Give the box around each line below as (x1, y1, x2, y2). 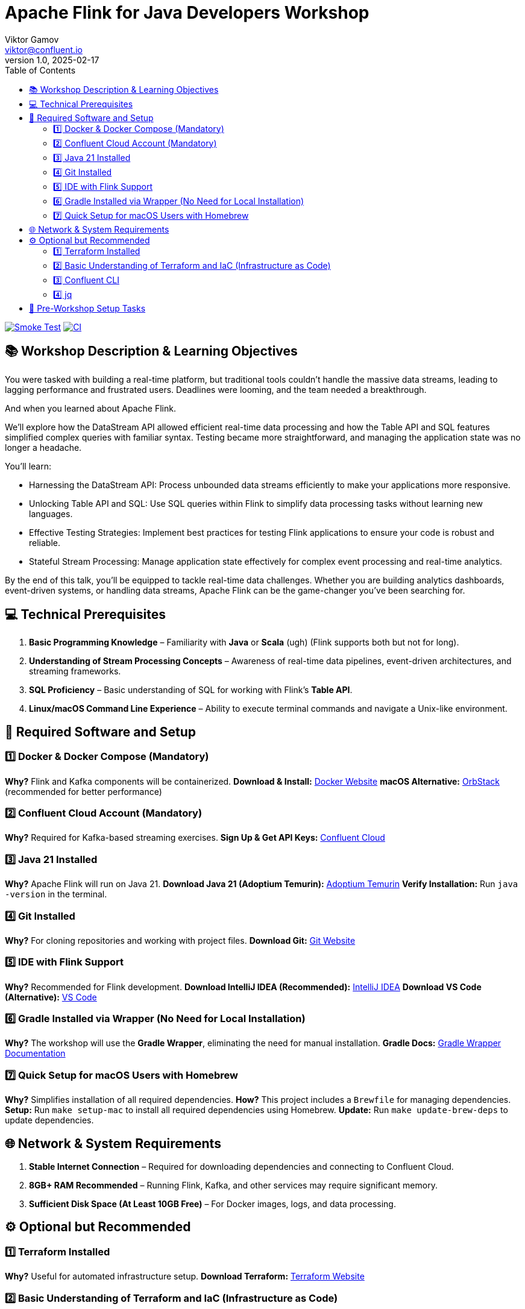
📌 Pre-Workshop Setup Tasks (29, 303, 146, 313)
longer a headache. (5, 442, 82, 453)
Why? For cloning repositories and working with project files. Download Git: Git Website (5, 935, 356, 946)
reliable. (29, 537, 61, 548)
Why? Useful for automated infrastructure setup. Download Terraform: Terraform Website (5, 1271, 365, 1282)
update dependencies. (5, 1115, 94, 1126)
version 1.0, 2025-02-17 (5, 54, 99, 65)
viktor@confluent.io (5, 44, 83, 55)
